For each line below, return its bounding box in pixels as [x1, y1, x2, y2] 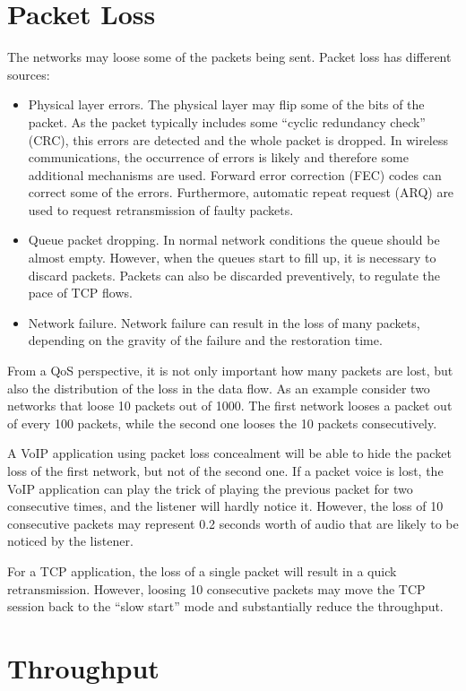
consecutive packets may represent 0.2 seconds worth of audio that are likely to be [7, 514, 459, 532]
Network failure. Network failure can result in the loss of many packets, [28, 313, 420, 332]
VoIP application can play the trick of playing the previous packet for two [7, 479, 413, 497]
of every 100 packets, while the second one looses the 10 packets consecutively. [7, 413, 437, 432]
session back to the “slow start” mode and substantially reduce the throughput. [7, 597, 444, 616]
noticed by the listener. [7, 531, 134, 550]
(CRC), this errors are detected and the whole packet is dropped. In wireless [28, 130, 449, 149]
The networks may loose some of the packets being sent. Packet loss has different [7, 48, 452, 66]
